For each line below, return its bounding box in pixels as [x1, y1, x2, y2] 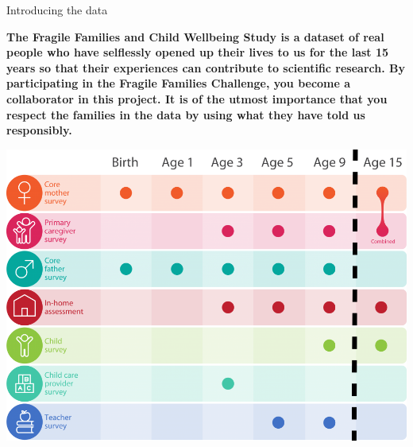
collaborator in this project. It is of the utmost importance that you [6, 90, 388, 107]
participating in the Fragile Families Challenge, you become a [6, 75, 351, 91]
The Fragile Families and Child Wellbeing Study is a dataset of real [6, 28, 384, 45]
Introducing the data [6, 2, 108, 17]
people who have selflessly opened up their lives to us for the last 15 [6, 44, 389, 60]
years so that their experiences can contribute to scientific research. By [6, 59, 405, 76]
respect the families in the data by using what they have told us [6, 106, 365, 122]
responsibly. [6, 122, 72, 138]
